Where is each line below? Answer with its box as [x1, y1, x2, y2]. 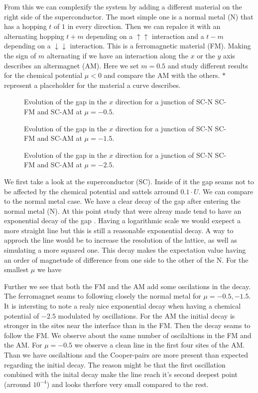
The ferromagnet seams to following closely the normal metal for [4, 291, 201, 301]
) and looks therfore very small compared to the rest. [46, 379, 209, 389]
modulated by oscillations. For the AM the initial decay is [58, 310, 235, 321]
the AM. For [4, 340, 42, 350]
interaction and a [152, 30, 204, 41]
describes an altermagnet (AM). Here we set [4, 60, 139, 70]
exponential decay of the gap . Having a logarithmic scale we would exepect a [4, 215, 241, 226]
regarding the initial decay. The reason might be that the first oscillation [4, 359, 226, 370]
